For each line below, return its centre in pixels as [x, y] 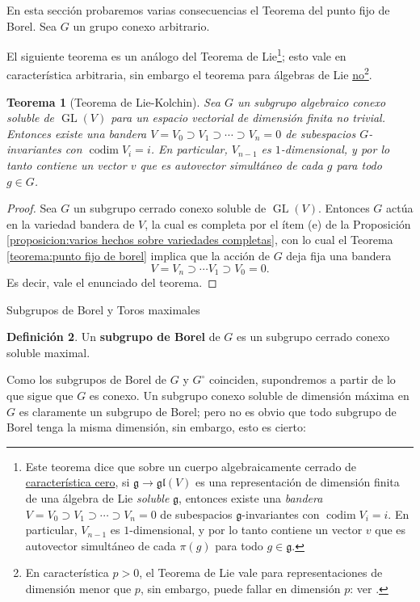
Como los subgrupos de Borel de [87, 379]
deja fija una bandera [339, 256]
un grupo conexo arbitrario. [141, 25]
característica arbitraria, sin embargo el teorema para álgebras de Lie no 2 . [189, 74]
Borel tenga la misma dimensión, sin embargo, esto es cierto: [156, 427]
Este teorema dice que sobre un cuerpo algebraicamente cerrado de [191, 466]
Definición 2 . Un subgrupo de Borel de [113, 337]
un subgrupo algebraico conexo [311, 101]
